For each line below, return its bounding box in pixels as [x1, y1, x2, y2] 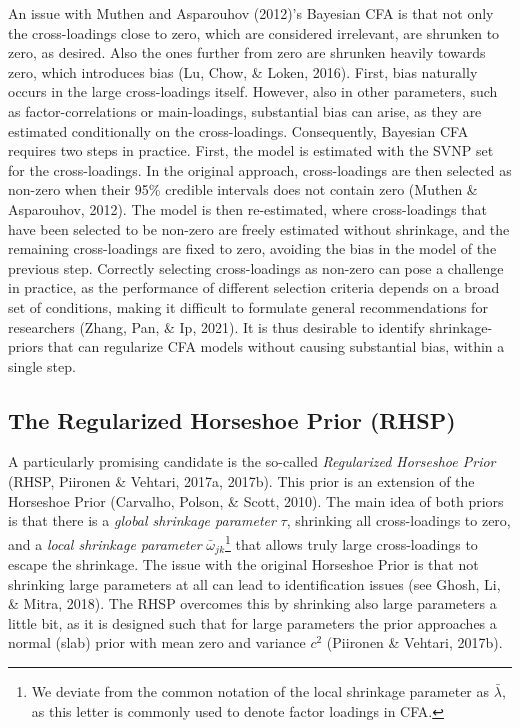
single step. [8, 355, 76, 376]
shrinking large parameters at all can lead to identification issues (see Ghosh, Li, [8, 573, 501, 594]
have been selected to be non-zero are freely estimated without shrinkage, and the [8, 218, 510, 239]
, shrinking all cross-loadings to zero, [286, 510, 511, 531]
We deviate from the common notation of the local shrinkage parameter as [31, 680, 490, 701]
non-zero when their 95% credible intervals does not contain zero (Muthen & [8, 179, 478, 200]
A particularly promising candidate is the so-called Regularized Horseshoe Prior [8, 451, 496, 472]
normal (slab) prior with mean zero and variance [8, 632, 306, 653]
